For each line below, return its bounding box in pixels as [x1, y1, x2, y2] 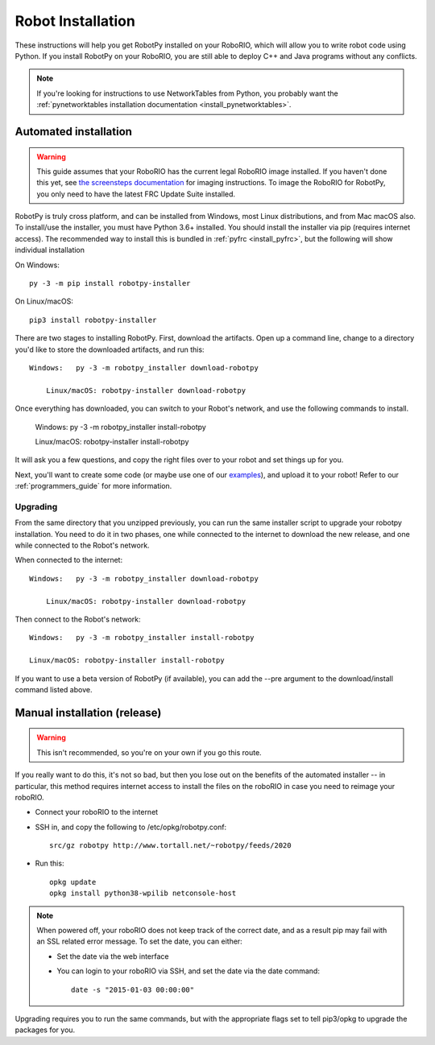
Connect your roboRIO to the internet [35, 807, 159, 817]
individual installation [14, 246, 85, 255]
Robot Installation [14, 12, 136, 30]
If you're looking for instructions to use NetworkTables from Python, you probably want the [36, 89, 338, 98]
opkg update [49, 878, 97, 886]
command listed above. [14, 684, 93, 694]
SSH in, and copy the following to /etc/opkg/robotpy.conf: [35, 822, 227, 832]
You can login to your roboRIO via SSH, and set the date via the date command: [56, 966, 320, 976]
